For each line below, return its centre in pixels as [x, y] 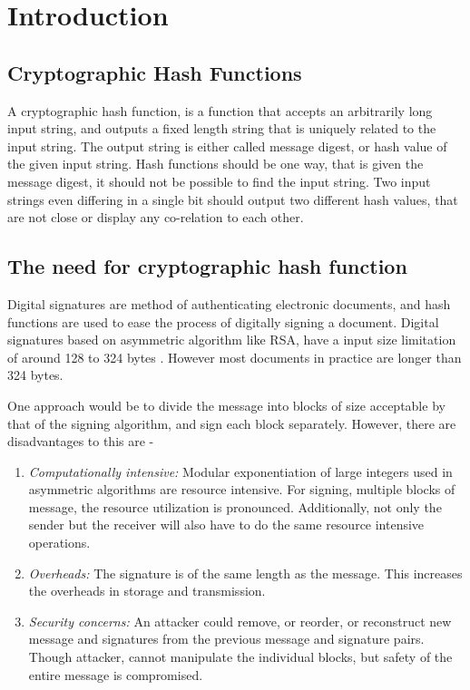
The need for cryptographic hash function [207, 266]
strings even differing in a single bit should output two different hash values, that [233, 199]
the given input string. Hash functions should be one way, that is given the [215, 164]
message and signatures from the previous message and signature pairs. [226, 639]
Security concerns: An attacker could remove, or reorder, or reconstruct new [240, 621]
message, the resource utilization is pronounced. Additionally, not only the [235, 506]
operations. [59, 543]
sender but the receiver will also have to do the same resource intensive [226, 525]
